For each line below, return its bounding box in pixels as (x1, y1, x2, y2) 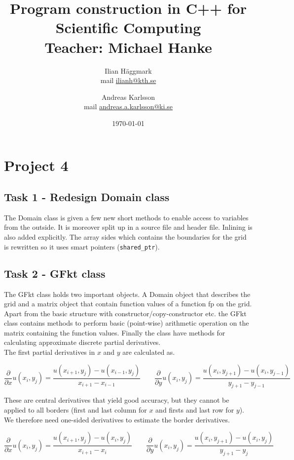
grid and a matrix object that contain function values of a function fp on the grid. (4, 298, 252, 309)
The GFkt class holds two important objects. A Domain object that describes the (4, 289, 251, 299)
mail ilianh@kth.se (100, 75, 156, 85)
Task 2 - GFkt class (4, 265, 106, 281)
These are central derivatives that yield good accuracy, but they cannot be (4, 395, 229, 405)
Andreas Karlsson (101, 91, 155, 102)
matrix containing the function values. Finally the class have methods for (4, 327, 225, 337)
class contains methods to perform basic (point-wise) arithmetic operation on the (4, 318, 249, 328)
